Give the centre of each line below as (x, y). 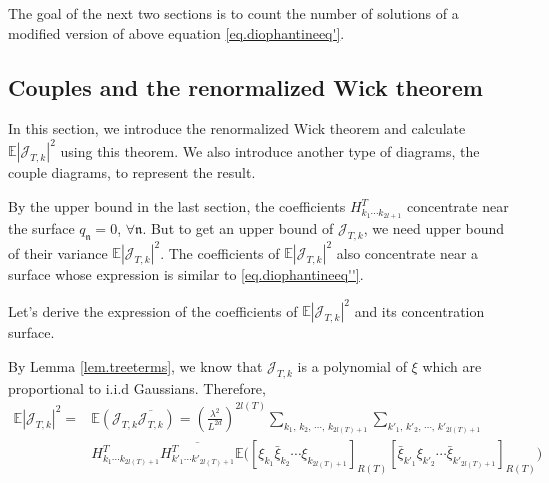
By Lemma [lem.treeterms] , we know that (135, 365)
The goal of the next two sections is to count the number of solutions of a (233, 13)
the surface (41, 227)
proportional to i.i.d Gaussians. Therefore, (137, 387)
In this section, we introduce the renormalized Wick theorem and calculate (237, 128)
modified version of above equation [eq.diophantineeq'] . (176, 32)
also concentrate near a (407, 252)
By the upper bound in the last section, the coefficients (177, 206)
